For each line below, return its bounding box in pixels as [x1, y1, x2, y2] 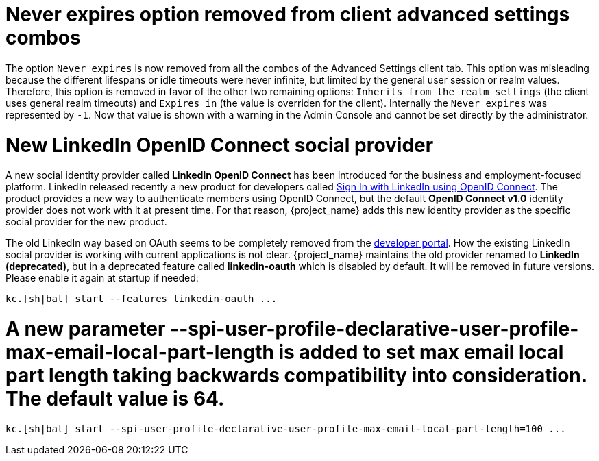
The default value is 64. [5, 387, 225, 410]
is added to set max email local [278, 340, 564, 364]
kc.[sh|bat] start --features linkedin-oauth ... [5, 293, 278, 305]
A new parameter [5, 317, 166, 340]
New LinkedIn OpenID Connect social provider [5, 133, 434, 157]
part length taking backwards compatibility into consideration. [5, 364, 587, 387]
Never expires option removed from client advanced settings [5, 3, 570, 26]
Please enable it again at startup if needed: [5, 272, 199, 284]
